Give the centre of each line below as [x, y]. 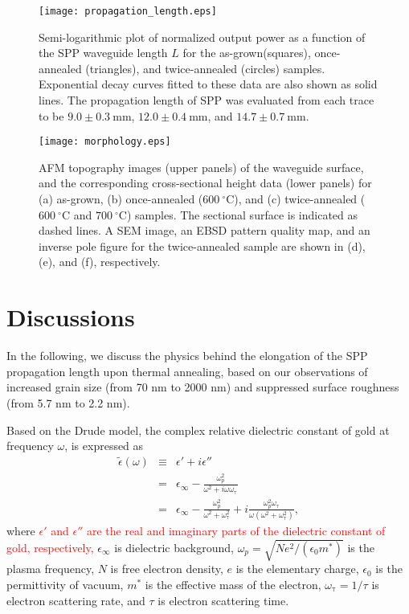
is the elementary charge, [297, 569]
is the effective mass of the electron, [233, 584]
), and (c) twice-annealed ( [300, 199]
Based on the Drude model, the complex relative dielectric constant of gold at [198, 430]
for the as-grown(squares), [247, 53]
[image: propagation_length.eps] [128, 11]
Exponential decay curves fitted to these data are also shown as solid [208, 84]
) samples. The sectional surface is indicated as [242, 214]
